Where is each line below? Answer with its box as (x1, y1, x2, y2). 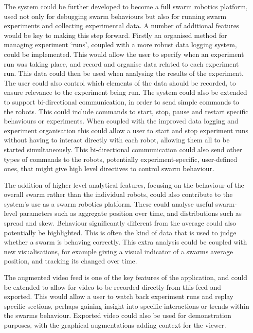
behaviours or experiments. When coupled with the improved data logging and (4, 116, 238, 126)
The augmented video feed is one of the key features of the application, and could (4, 272, 247, 282)
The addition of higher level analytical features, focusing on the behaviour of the (4, 179, 244, 190)
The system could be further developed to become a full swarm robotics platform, (4, 1, 248, 11)
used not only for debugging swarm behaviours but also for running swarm (4, 11, 227, 21)
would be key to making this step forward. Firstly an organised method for (4, 30, 227, 40)
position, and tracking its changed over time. (4, 256, 137, 266)
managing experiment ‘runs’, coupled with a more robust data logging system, (4, 39, 237, 50)
